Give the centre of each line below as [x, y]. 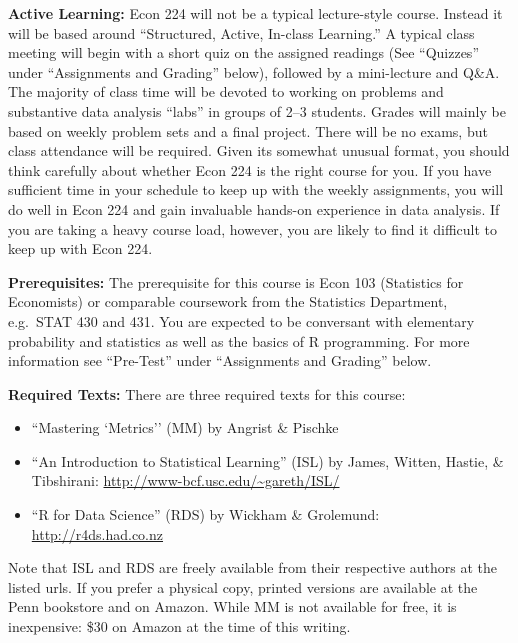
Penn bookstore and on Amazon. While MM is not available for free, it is [232, 606]
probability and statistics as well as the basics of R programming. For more [239, 340]
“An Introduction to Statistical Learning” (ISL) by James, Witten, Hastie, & [267, 460]
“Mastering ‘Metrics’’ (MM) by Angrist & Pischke [185, 427]
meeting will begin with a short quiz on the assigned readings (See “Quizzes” [243, 52]
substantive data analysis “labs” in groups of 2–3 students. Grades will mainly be [257, 110]
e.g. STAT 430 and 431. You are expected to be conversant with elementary [241, 320]
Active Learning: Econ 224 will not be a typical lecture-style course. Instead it [255, 13]
